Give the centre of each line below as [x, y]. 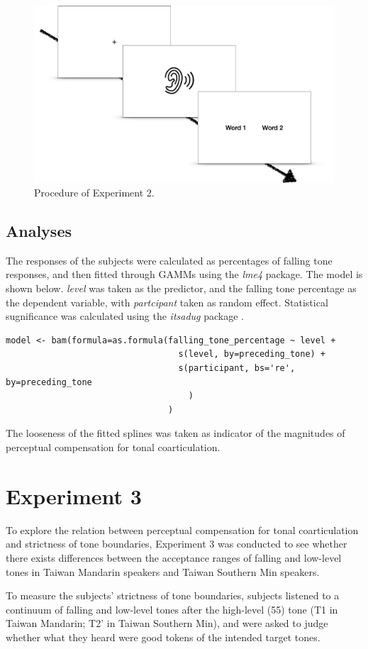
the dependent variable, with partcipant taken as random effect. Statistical [167, 302]
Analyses [39, 231]
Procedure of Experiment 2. [94, 193]
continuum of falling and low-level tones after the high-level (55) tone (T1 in [172, 609]
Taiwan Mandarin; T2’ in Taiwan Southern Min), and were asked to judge [167, 623]
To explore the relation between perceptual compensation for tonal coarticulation [182, 529]
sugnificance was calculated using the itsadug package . [125, 316]
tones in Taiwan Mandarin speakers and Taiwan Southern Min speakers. [163, 571]
